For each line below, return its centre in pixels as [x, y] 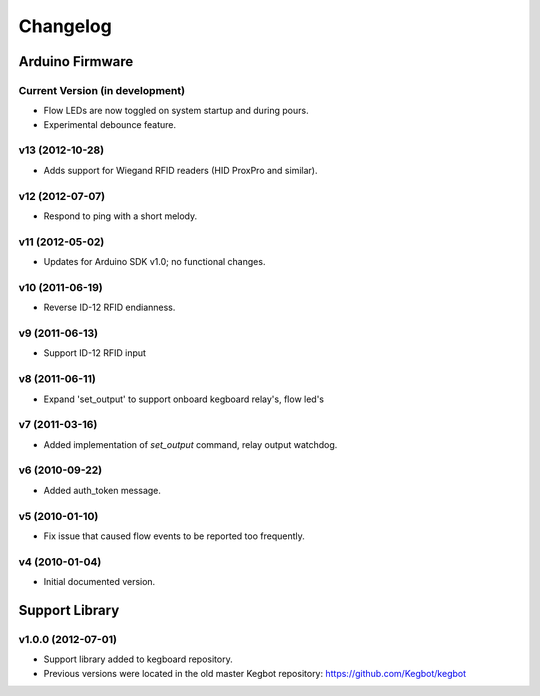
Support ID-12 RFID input [95, 353]
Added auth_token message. [102, 490]
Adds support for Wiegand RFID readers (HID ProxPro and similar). [180, 170]
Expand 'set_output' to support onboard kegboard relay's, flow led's [184, 399]
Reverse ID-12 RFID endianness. [109, 307]
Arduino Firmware [76, 61]
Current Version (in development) [101, 90]
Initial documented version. [99, 582]
